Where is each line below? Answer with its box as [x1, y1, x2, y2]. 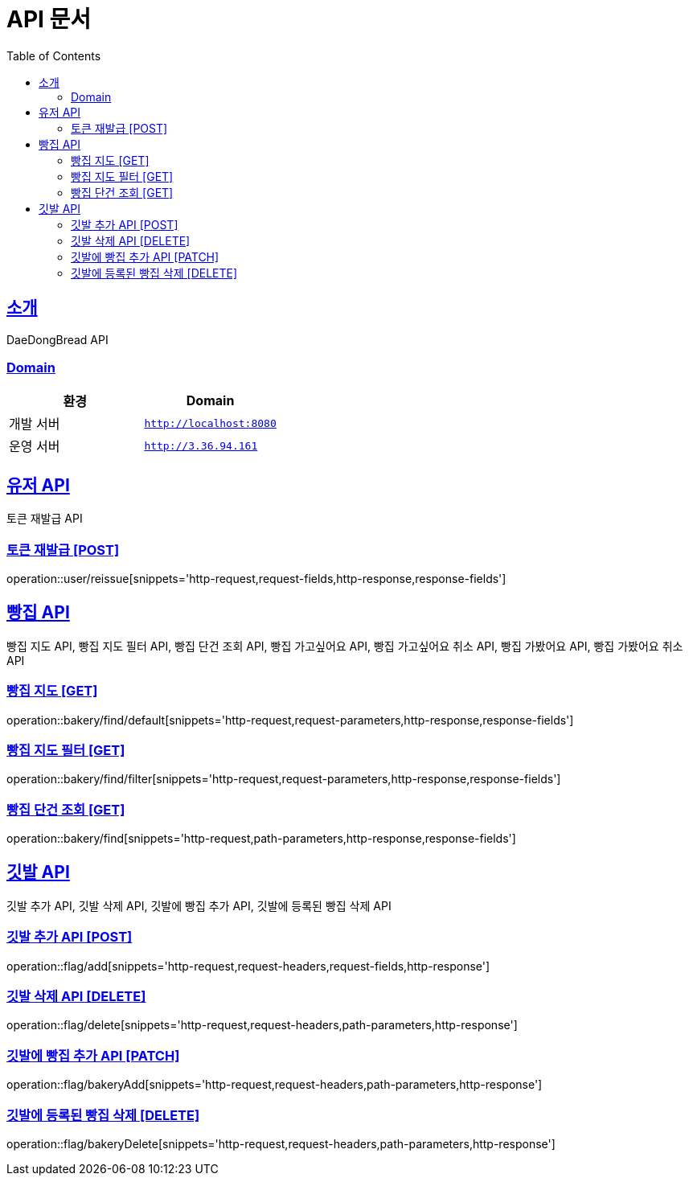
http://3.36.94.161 [144, 439, 258, 452]
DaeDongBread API [6, 332, 109, 347]
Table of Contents [6, 48, 101, 63]
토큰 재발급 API [6, 511, 83, 526]
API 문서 [6, 6, 92, 33]
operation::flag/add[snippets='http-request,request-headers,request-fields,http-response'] [6, 958, 490, 973]
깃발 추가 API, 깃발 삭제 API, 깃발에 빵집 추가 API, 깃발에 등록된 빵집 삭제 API [6, 898, 392, 913]
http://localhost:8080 [144, 417, 277, 429]
